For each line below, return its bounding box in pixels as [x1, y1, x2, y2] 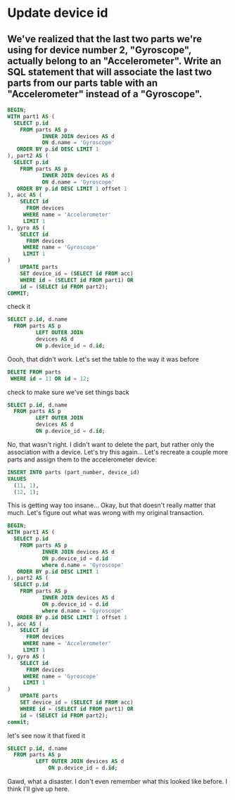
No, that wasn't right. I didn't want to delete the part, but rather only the [7, 440, 215, 448]
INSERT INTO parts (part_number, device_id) [7, 469, 140, 476]
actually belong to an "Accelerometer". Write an [7, 55, 222, 67]
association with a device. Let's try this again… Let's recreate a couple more [7, 447, 229, 456]
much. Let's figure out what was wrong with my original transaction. [7, 509, 205, 517]
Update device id [7, 5, 108, 21]
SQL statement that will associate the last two [7, 65, 212, 78]
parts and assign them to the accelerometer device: [7, 455, 157, 464]
